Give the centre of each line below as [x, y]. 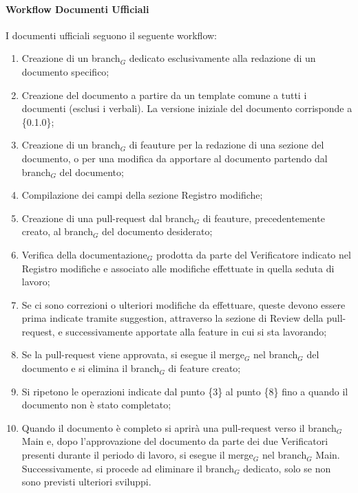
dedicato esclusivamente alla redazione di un [222, 58]
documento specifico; [65, 71]
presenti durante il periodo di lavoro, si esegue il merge [137, 455]
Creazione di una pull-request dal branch [108, 218]
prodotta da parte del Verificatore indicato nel [253, 254]
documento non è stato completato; [96, 405]
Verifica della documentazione [84, 254]
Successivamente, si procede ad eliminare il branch [128, 468]
